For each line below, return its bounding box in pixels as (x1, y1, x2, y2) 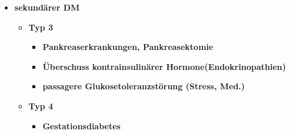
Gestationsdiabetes (42, 119, 121, 132)
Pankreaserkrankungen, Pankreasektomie (42, 41, 214, 53)
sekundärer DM (14, 1, 80, 13)
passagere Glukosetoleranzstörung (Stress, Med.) (42, 80, 245, 92)
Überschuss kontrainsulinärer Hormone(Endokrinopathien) (42, 60, 286, 72)
